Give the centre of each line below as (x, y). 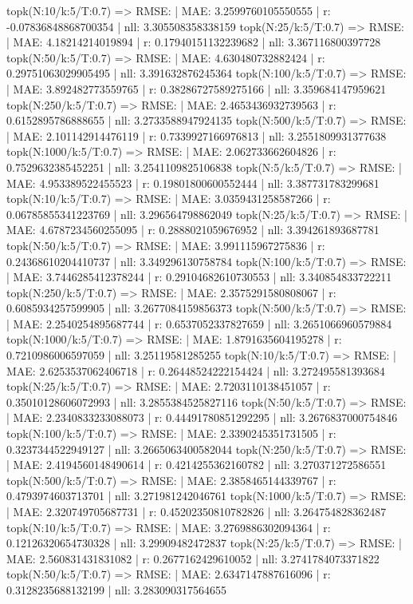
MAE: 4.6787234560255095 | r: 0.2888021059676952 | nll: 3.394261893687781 (193, 230)
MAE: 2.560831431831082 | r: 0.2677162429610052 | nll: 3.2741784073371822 (193, 558)
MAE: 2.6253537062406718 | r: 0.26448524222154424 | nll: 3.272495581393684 (196, 370)
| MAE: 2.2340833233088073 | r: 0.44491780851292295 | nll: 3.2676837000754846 (202, 417)
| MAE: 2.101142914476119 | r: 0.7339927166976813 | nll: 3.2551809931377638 (197, 135)
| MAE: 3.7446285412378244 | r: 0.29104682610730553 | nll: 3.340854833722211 (199, 277)
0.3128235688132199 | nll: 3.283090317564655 (117, 589)
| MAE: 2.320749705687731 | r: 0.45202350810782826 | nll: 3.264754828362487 (197, 511)
